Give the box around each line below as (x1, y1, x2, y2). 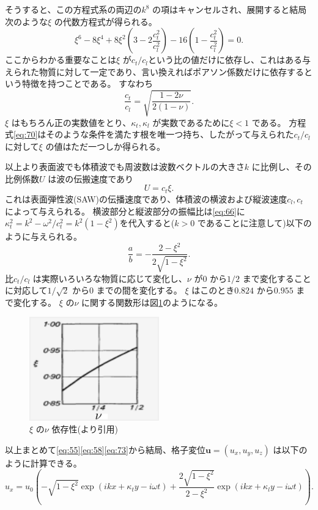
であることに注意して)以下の (197, 216, 312, 229)
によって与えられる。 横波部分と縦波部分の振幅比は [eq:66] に (5, 204, 245, 217)
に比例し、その (251, 160, 312, 173)
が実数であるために (152, 116, 230, 128)
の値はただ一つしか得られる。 (45, 139, 166, 152)
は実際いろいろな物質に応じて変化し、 (32, 272, 187, 284)
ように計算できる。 (5, 456, 82, 469)
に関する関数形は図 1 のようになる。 (81, 295, 223, 308)
